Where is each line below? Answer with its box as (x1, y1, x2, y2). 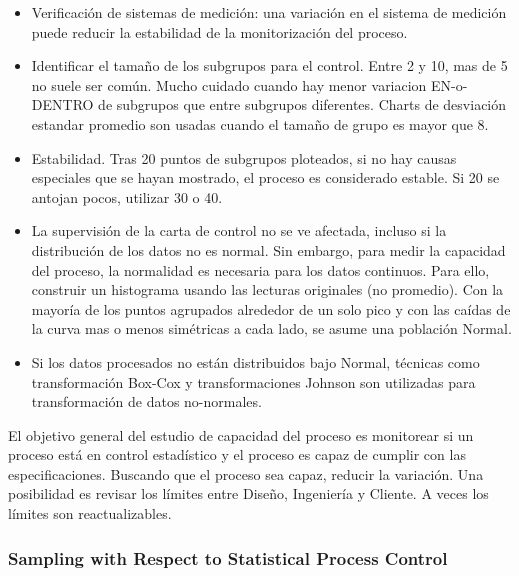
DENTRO (31, 94, 94, 115)
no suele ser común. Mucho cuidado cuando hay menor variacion (31, 74, 427, 95)
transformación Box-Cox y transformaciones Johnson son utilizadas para (31, 371, 476, 392)
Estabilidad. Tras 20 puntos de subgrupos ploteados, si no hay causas (31, 147, 457, 168)
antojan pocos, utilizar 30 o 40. (31, 186, 223, 207)
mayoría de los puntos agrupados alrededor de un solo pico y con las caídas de (31, 298, 511, 319)
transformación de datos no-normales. (31, 391, 262, 412)
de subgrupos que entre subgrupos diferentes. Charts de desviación (98, 94, 507, 115)
